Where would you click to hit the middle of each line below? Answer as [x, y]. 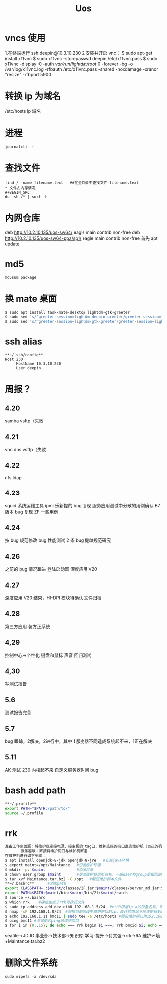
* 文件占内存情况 [20, 188]
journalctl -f [20, 147]
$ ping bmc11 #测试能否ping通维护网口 [42, 921]
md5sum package [21, 277]
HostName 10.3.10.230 [39, 364]
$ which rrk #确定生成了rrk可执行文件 [45, 902]
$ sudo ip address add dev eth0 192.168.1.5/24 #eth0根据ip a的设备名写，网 [84, 907]
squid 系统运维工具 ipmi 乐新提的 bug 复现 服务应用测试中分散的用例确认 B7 [83, 505]
